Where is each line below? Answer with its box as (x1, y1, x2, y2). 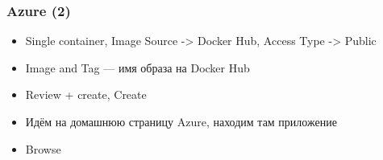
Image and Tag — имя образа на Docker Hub (25, 59, 250, 76)
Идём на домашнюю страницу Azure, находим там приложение (25, 113, 337, 129)
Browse (25, 140, 61, 157)
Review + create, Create (25, 86, 147, 103)
